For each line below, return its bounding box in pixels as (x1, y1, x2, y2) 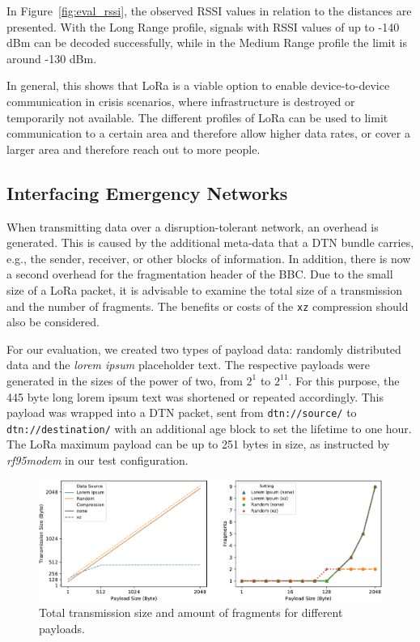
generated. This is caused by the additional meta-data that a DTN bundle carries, (6, 234, 414, 251)
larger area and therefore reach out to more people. (6, 140, 261, 157)
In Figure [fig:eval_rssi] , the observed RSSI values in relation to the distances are (6, 2, 412, 19)
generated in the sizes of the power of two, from (6, 372, 243, 389)
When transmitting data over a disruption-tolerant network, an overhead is (6, 218, 379, 235)
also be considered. (6, 313, 100, 330)
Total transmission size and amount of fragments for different (39, 604, 343, 621)
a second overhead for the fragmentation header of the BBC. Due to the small (6, 266, 393, 283)
